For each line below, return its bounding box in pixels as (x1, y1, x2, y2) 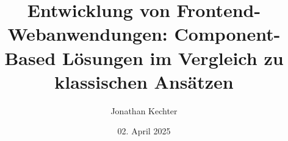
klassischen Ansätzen (54, 69, 234, 94)
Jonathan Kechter (110, 104, 178, 117)
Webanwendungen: (7, 21, 168, 46)
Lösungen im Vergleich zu (62, 45, 284, 70)
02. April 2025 (117, 125, 171, 137)
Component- (174, 21, 281, 46)
